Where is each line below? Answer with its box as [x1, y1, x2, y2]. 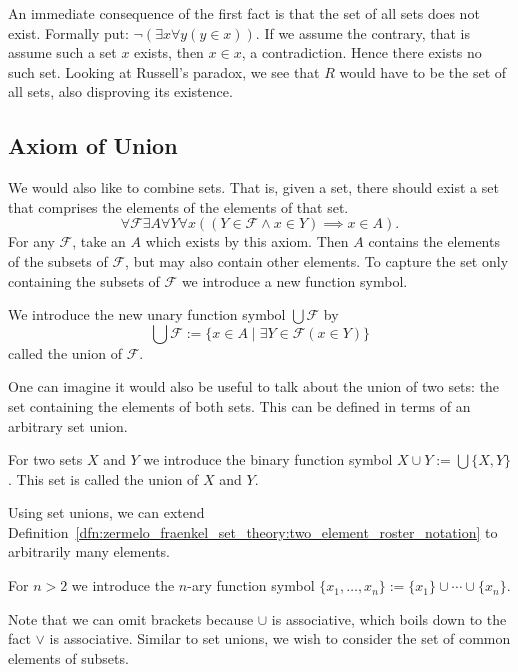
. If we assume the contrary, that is [255, 22, 471, 43]
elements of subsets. [8, 647, 129, 668]
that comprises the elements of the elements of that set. [8, 196, 349, 217]
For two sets [8, 449, 83, 470]
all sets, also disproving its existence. [8, 81, 233, 102]
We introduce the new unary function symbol [8, 304, 286, 325]
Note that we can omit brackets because [8, 608, 254, 629]
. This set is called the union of [8, 468, 199, 489]
